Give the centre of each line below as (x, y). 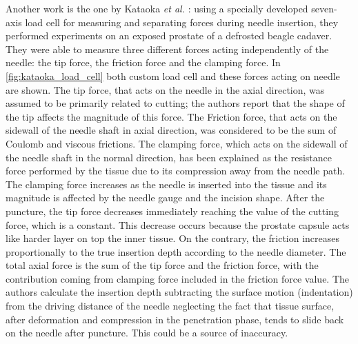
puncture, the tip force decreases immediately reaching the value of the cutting (172, 211)
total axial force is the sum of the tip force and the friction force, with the (162, 265)
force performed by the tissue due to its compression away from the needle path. (176, 171)
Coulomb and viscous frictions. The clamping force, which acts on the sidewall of (177, 143)
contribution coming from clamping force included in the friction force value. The (178, 278)
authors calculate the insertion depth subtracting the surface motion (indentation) (179, 292)
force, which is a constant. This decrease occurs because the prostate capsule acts (178, 224)
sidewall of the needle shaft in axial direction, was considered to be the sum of (171, 130)
